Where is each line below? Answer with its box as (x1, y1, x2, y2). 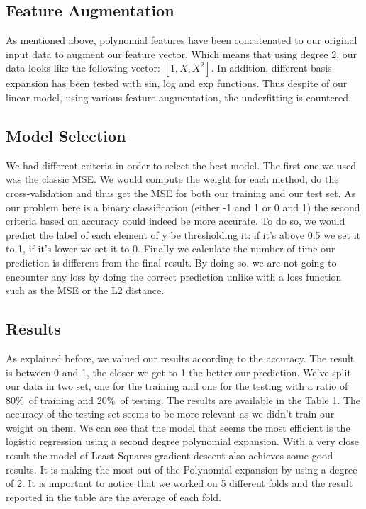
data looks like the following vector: (6, 60, 160, 75)
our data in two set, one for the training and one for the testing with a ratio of (6, 379, 348, 393)
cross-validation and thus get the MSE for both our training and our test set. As (6, 185, 356, 200)
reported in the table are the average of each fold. (6, 489, 221, 504)
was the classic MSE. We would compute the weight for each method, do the (6, 172, 339, 186)
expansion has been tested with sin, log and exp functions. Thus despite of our (6, 76, 348, 91)
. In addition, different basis (211, 60, 332, 75)
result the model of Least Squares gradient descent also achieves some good (6, 448, 333, 463)
